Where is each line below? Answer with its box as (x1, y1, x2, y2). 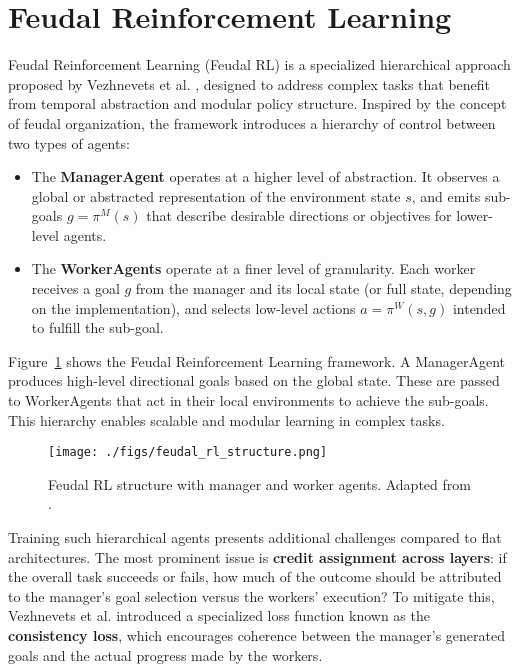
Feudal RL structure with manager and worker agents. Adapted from (48, 473, 471, 494)
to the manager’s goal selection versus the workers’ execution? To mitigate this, (8, 585, 495, 606)
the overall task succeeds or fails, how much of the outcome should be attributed (8, 566, 502, 587)
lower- (456, 205, 493, 226)
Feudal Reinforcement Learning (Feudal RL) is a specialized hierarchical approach (8, 54, 511, 75)
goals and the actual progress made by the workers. (8, 644, 323, 665)
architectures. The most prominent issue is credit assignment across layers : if (8, 546, 507, 567)
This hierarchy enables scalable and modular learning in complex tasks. (8, 409, 445, 430)
